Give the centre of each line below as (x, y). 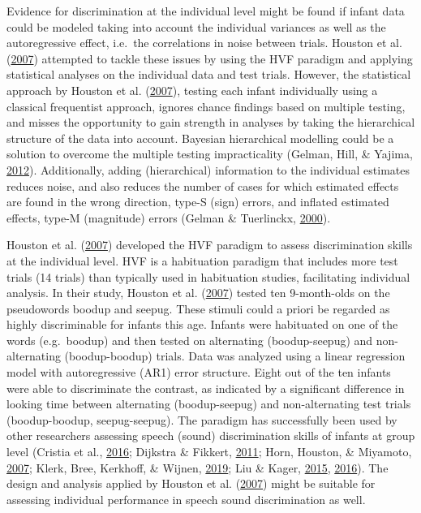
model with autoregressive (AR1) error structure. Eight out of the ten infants (199, 372)
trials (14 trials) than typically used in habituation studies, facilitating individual (208, 276)
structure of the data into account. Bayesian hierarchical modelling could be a (200, 138)
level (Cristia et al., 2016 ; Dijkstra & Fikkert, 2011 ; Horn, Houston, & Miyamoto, (209, 452)
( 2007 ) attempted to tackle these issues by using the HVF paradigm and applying (210, 58)
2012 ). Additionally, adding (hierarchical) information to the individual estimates (208, 169)
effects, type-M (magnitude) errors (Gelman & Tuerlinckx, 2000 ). (169, 217)
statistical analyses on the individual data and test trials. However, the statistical (209, 74)
